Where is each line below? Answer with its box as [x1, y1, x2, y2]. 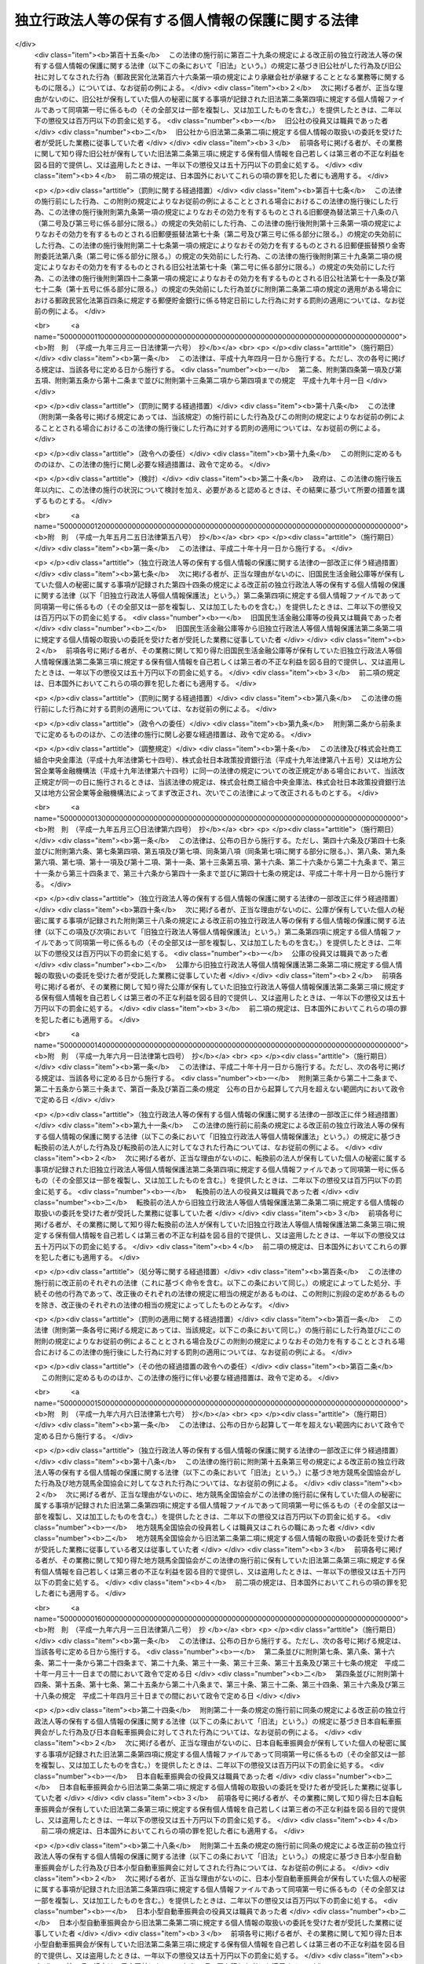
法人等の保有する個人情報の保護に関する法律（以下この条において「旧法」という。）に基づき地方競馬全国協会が [34, 1468, 395, 1477]
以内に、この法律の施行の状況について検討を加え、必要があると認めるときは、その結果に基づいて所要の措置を [40, 485, 398, 494]
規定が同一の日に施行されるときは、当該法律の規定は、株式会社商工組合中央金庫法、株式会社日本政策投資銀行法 [40, 777, 406, 786]
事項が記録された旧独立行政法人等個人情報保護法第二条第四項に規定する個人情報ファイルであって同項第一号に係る [34, 1164, 406, 1174]
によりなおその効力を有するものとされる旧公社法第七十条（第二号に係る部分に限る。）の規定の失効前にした [40, 262, 389, 272]
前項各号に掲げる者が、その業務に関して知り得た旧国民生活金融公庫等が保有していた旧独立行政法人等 [65, 646, 396, 655]
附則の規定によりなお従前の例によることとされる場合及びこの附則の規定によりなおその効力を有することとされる [34, 1336, 399, 1346]
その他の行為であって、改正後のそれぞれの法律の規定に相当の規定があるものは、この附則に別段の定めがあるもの [40, 1289, 405, 1299]
